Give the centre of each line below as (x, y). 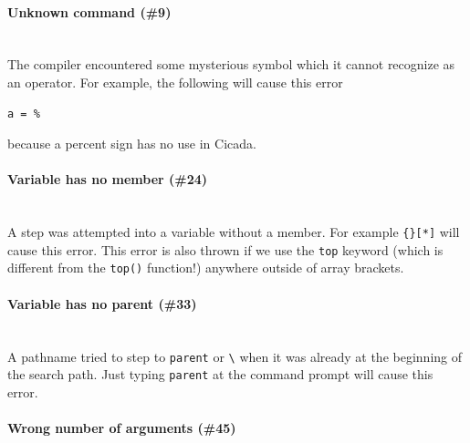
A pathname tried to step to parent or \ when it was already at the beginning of (235, 356)
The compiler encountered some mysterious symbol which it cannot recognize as (231, 64)
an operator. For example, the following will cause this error (175, 82)
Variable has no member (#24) (108, 179)
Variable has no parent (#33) (102, 303)
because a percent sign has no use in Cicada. (132, 144)
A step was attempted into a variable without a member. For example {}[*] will (234, 232)
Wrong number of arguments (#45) (122, 428)
